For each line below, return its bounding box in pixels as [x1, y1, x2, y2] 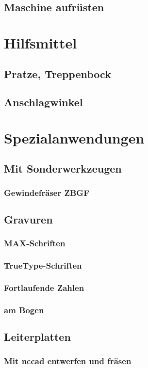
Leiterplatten [4, 329, 71, 344]
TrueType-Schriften [4, 259, 82, 272]
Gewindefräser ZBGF [4, 186, 89, 198]
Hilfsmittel [4, 32, 77, 52]
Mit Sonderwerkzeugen [4, 161, 122, 176]
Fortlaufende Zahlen [4, 282, 84, 294]
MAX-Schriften [4, 237, 66, 249]
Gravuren [4, 212, 53, 227]
